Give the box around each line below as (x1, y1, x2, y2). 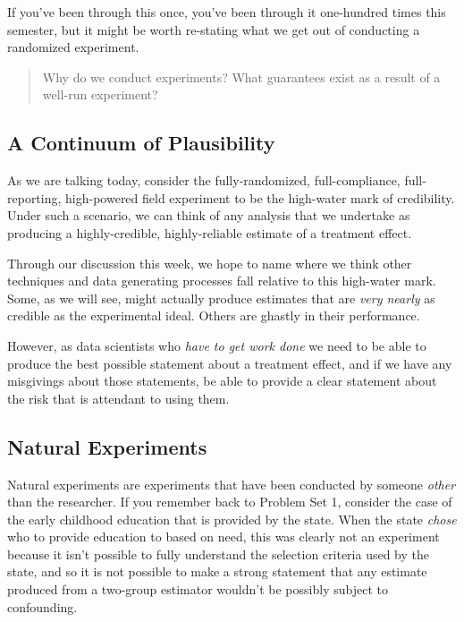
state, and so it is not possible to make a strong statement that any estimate (7, 562, 427, 581)
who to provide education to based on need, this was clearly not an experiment (7, 527, 440, 546)
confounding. (7, 597, 78, 616)
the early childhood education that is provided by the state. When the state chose (7, 509, 457, 528)
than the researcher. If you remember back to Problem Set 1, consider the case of (7, 492, 452, 511)
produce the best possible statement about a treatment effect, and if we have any (7, 354, 452, 372)
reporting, (7, 188, 62, 207)
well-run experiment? (42, 85, 158, 104)
